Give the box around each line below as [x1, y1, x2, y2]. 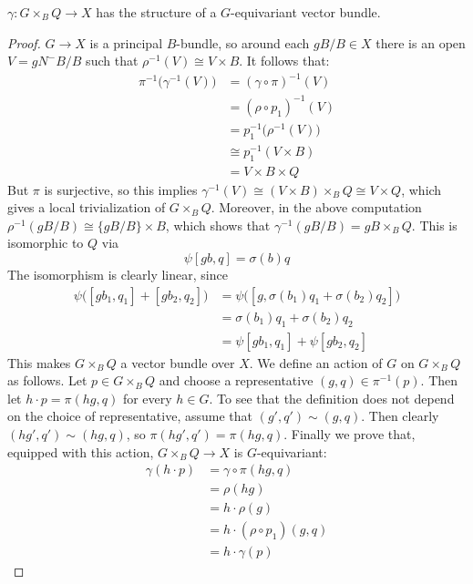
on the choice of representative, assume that [7, 406, 252, 425]
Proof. [7, 33, 41, 52]
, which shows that [165, 215, 271, 234]
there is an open [375, 33, 466, 52]
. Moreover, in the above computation [211, 198, 422, 217]
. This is [411, 215, 458, 234]
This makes [7, 353, 71, 372]
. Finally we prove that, [283, 424, 416, 443]
